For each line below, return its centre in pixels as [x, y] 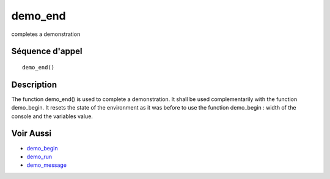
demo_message [47, 165]
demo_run [39, 156]
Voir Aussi [31, 134]
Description [34, 84]
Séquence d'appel [47, 51]
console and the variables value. [52, 116]
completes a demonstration [46, 34]
